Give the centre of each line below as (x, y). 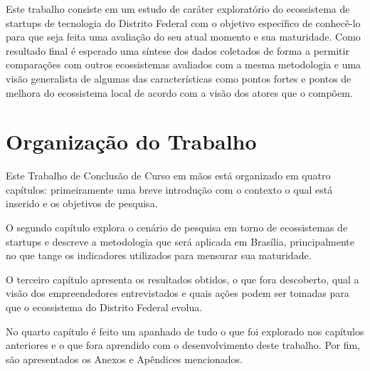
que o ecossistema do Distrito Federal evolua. (104, 307)
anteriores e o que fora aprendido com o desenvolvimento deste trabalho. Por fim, (183, 345)
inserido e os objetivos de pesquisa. (82, 203)
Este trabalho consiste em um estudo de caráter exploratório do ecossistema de (178, 9)
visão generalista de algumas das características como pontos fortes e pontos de (179, 78)
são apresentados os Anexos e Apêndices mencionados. (125, 359)
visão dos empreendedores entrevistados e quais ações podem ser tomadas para (178, 293)
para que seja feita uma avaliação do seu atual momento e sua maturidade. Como (183, 37)
